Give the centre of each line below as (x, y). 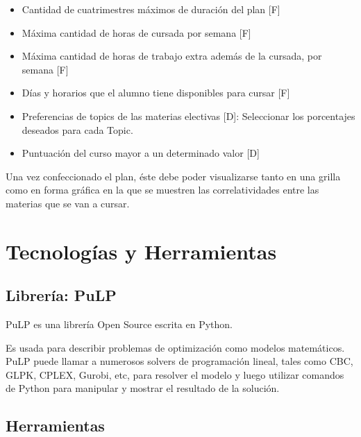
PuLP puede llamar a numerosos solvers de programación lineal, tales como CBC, (179, 361)
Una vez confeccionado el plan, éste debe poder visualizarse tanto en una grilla (173, 176)
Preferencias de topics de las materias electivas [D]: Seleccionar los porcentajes (188, 115)
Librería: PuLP (61, 295)
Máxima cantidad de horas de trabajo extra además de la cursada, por (172, 56)
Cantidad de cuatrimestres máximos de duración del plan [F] (151, 9)
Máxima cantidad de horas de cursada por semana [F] (136, 32)
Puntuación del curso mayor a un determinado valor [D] (141, 153)
